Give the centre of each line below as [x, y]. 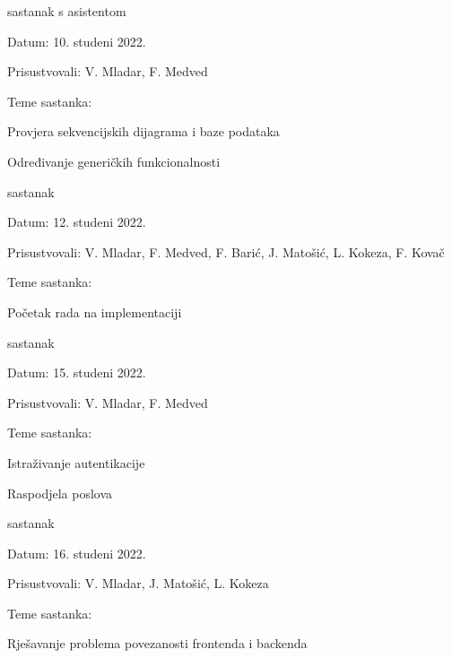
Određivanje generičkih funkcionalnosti [114, 161]
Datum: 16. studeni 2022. [77, 553]
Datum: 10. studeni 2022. [77, 41]
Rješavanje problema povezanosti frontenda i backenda [157, 643]
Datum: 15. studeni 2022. [77, 372]
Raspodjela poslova [60, 493]
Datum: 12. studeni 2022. [77, 222]
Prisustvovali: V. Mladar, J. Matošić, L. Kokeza [138, 583]
